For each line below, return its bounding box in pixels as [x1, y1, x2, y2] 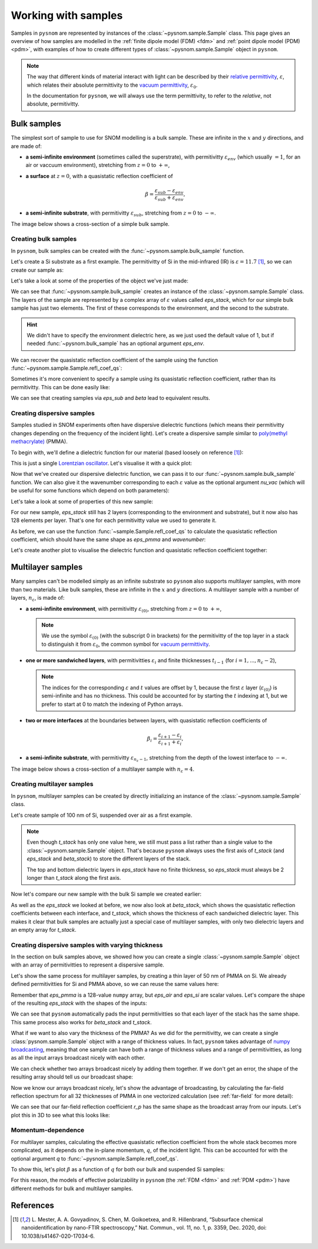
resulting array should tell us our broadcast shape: [11, 1073, 134, 1080]
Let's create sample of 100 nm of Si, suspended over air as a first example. [11, 811, 193, 819]
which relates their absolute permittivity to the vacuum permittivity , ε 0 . [26, 81, 198, 90]
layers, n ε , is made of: [11, 594, 65, 603]
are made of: [11, 142, 42, 150]
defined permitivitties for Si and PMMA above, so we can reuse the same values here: [11, 981, 219, 988]
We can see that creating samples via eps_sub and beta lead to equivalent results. [11, 395, 210, 402]
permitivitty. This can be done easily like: [11, 383, 110, 390]
